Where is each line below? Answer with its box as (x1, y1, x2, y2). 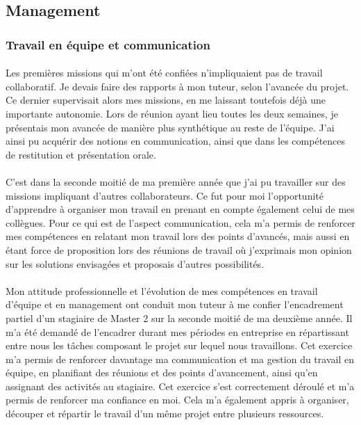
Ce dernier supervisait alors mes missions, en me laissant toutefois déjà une (6, 93, 326, 107)
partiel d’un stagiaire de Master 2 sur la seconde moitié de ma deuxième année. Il (6, 310, 353, 325)
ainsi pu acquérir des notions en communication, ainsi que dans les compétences (6, 134, 346, 148)
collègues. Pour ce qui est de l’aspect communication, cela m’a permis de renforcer (6, 215, 355, 230)
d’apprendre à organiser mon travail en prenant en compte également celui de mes (6, 202, 355, 216)
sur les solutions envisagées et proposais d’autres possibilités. (6, 256, 265, 271)
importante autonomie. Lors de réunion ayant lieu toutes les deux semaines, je (6, 106, 339, 120)
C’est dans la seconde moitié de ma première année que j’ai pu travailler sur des (6, 174, 346, 189)
